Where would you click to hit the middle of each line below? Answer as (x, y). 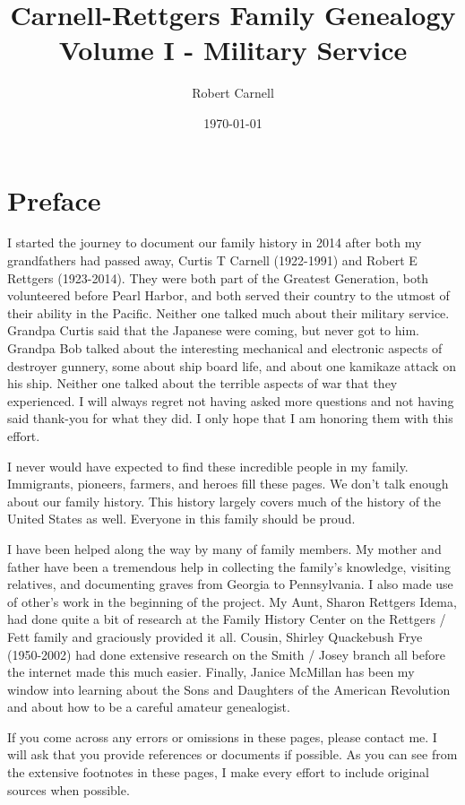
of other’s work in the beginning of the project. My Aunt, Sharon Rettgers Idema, (232, 601)
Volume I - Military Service (233, 50)
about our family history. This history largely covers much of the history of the (224, 501)
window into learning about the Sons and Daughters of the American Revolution (229, 689)
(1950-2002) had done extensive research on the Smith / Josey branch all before (227, 654)
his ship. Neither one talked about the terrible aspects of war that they (202, 383)
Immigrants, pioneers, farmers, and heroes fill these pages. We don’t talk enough (228, 484)
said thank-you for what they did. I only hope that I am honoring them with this (230, 418)
